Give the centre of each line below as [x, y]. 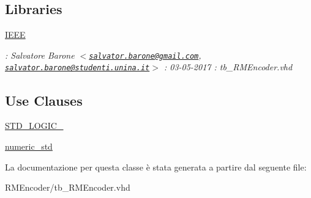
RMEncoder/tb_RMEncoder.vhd [68, 187]
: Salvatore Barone [40, 55]
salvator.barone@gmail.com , [145, 55]
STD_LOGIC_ [34, 126]
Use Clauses [44, 100]
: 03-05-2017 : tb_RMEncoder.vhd [228, 67]
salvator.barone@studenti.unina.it [77, 68]
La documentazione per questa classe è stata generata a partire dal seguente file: [156, 167]
